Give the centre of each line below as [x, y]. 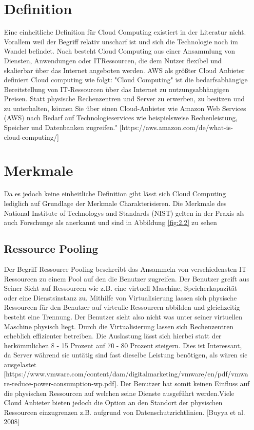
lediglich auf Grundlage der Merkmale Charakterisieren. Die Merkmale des [115, 203]
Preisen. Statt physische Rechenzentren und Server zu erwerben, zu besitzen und [125, 99]
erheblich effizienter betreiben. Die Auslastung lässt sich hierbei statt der [113, 336]
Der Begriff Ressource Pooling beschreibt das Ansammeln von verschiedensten [120, 269]
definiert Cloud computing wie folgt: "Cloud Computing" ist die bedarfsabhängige [126, 80]
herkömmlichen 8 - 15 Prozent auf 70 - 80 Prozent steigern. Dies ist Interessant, [123, 345]
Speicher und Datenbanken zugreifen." [61, 127]
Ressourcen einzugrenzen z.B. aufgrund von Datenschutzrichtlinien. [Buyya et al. [125, 412]
